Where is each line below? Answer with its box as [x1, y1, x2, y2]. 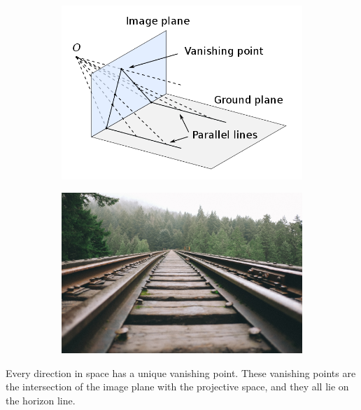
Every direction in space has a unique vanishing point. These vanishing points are [6, 365, 356, 380]
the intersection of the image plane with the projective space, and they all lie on [6, 379, 349, 394]
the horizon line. [6, 392, 76, 407]
